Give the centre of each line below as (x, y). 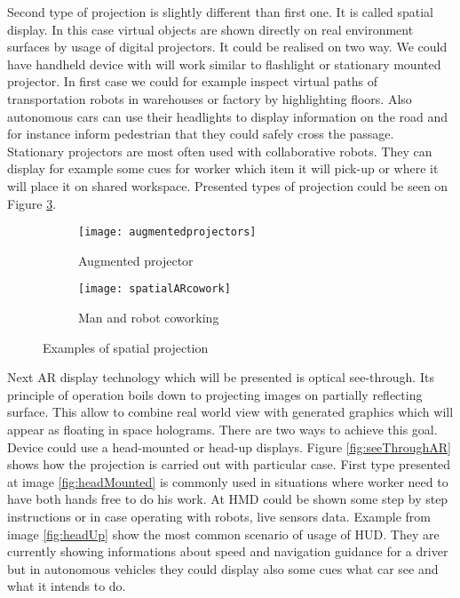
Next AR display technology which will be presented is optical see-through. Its (221, 377)
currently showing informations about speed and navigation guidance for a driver (228, 551)
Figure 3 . (32, 203)
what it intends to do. (67, 586)
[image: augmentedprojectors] (167, 232)
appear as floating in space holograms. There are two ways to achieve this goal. (222, 429)
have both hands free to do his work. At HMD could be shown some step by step (228, 499)
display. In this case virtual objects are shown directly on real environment (210, 29)
